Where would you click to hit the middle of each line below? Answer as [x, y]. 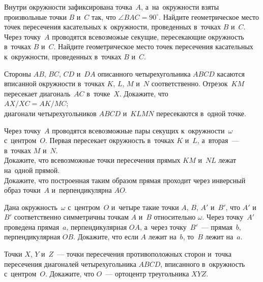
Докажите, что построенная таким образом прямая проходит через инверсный [125, 180]
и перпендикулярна [82, 190]
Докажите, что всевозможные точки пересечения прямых [92, 160]
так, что [104, 16]
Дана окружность [31, 207]
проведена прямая [32, 226]
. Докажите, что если [106, 237]
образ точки [22, 190]
